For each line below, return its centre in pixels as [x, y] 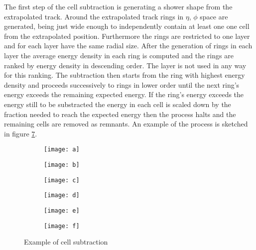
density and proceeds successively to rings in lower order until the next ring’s [122, 84]
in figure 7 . [21, 133]
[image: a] [62, 150]
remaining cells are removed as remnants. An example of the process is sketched [126, 124]
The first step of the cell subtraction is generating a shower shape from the [118, 6]
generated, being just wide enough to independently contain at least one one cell [127, 26]
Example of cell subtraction [66, 242]
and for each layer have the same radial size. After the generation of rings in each [128, 46]
